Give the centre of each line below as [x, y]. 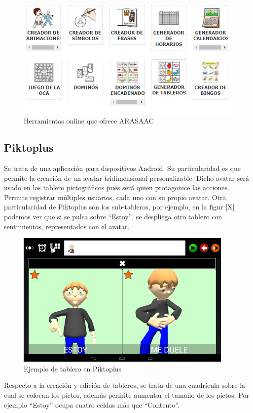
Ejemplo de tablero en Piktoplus [73, 368]
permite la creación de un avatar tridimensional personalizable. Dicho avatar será [126, 178]
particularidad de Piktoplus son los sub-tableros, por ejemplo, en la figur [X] [119, 207]
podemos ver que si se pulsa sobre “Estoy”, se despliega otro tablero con [113, 216]
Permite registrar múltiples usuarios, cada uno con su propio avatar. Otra [115, 197]
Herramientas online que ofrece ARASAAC [89, 121]
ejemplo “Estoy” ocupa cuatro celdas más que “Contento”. [92, 404]
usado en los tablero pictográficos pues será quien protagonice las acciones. [117, 187]
